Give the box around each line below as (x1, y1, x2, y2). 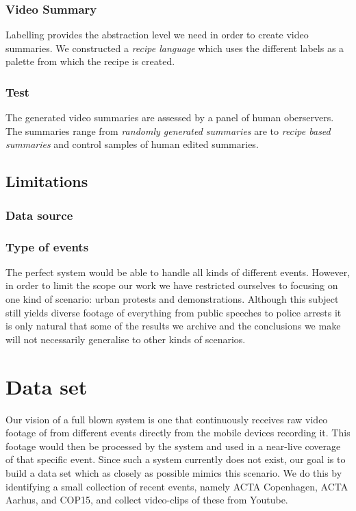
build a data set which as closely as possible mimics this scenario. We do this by (5, 465, 342, 479)
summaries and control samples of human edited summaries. (5, 137, 259, 151)
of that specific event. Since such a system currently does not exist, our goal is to (5, 452, 346, 466)
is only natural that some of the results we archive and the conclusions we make (5, 319, 341, 333)
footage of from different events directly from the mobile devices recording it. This (5, 425, 351, 440)
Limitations (5, 171, 88, 192)
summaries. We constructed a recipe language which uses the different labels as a (5, 40, 344, 55)
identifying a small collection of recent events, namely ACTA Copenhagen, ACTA (5, 479, 348, 493)
